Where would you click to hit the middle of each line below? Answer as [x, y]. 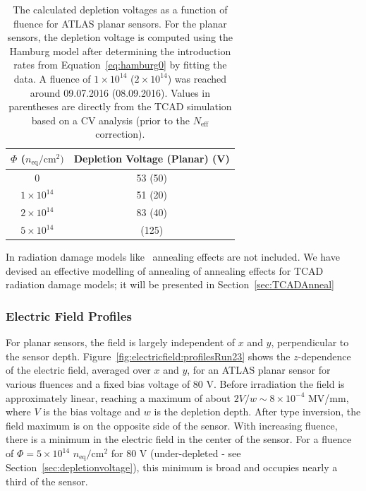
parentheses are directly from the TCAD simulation [120, 106]
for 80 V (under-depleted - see [176, 453]
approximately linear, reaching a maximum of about [118, 397]
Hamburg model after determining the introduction [120, 51]
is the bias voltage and [92, 412]
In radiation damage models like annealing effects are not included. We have [173, 257]
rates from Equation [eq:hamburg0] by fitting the [120, 65]
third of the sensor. [47, 481]
